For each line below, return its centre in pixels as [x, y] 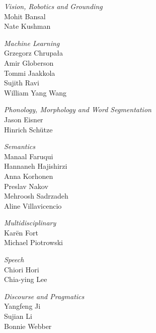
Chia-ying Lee [26, 279]
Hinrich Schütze [28, 129]
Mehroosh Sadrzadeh [36, 196]
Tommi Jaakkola [30, 73]
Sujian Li [18, 316]
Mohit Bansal [25, 16]
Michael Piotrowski [33, 242]
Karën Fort [21, 232]
